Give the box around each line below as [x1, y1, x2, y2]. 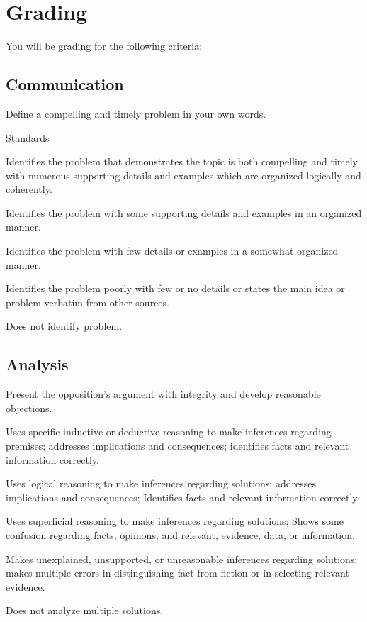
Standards [6, 130, 50, 145]
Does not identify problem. [6, 318, 123, 333]
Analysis [6, 353, 69, 375]
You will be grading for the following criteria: [6, 38, 203, 53]
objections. [6, 400, 52, 415]
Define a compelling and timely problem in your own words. [6, 106, 266, 121]
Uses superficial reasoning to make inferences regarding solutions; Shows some [6, 513, 344, 528]
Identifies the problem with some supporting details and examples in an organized [6, 205, 362, 220]
